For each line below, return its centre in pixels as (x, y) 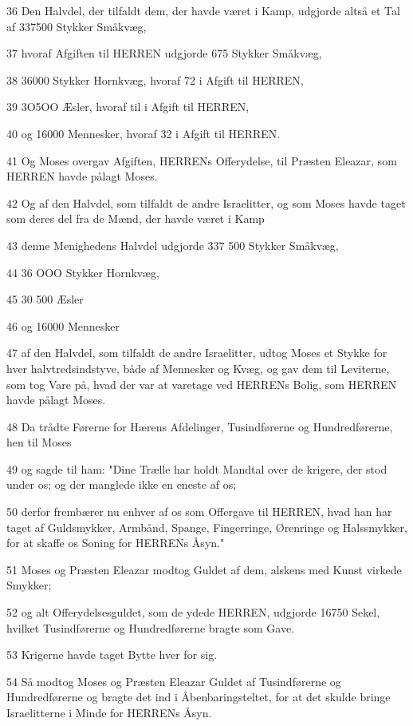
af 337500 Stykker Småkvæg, (77, 26)
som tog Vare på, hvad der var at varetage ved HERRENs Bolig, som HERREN (202, 384)
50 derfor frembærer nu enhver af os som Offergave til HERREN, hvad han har (199, 512)
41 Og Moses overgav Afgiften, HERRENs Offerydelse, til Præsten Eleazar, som (202, 160)
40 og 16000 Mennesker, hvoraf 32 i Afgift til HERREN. (144, 133)
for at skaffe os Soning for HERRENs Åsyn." (116, 543)
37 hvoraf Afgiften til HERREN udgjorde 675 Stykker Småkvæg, (164, 53)
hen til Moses (39, 442)
